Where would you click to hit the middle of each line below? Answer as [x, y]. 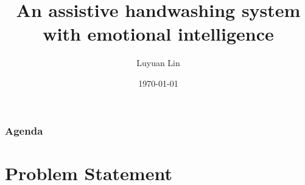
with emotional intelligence [158, 34]
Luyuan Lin [158, 63]
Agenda [24, 130]
